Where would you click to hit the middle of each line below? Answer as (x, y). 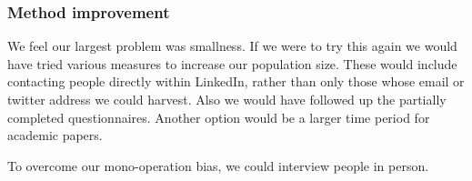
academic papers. (55, 135)
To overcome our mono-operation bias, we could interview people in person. (218, 165)
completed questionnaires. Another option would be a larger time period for (219, 117)
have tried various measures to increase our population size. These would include (232, 63)
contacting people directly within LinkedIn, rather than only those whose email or (236, 81)
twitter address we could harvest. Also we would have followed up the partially (227, 99)
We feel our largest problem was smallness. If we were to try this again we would (232, 46)
